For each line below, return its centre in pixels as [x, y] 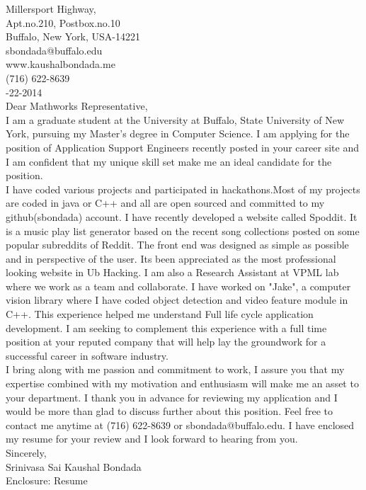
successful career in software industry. [87, 355]
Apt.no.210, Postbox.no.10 [63, 22]
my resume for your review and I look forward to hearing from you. [152, 439]
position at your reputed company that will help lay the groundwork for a [166, 342]
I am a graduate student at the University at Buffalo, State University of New [175, 119]
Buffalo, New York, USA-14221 [73, 36]
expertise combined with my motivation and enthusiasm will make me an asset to [182, 383]
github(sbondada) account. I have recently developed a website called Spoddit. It [182, 216]
